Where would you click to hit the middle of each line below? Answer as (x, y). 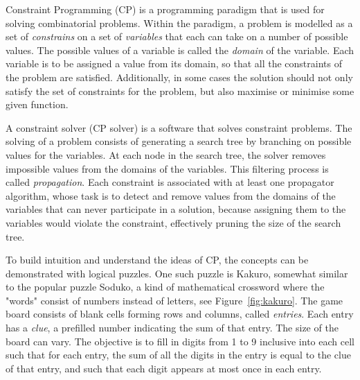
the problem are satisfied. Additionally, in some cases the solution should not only (179, 77)
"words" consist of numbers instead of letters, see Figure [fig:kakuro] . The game (174, 300)
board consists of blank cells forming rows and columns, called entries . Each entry (180, 314)
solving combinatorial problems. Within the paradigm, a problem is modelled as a (179, 23)
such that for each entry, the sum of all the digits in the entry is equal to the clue (178, 355)
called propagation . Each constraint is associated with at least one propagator (170, 182)
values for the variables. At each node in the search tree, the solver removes (166, 154)
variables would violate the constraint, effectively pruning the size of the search (173, 222)
